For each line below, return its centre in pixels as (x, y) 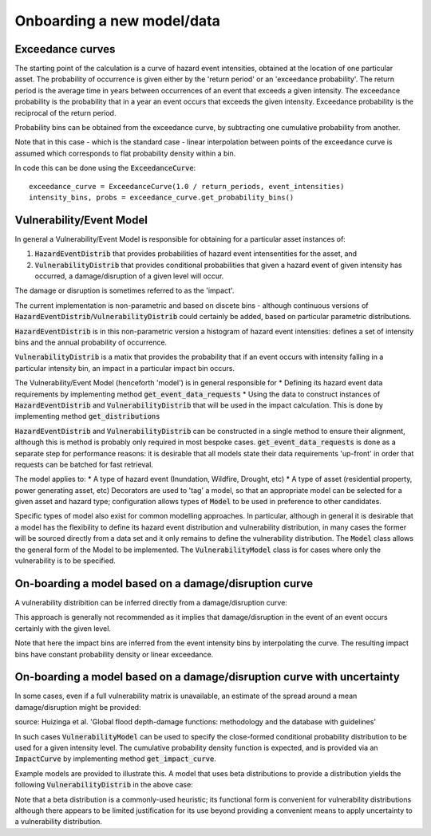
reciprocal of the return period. (65, 112)
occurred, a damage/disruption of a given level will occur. (129, 276)
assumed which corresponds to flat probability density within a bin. (125, 153)
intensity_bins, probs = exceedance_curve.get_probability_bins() (162, 197)
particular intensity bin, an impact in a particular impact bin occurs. (125, 368)
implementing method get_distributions (87, 416)
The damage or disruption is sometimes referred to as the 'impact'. (125, 290)
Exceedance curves (65, 49)
